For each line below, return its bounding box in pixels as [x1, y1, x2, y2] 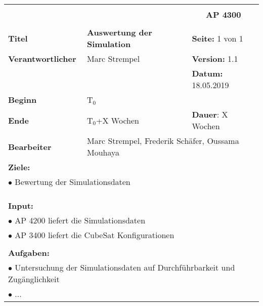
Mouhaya [87, 146, 120, 158]
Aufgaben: [8, 247, 50, 258]
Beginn [8, 94, 37, 105]
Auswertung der [87, 26, 152, 38]
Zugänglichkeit [8, 273, 60, 285]
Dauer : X [192, 108, 228, 120]
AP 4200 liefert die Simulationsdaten [15, 214, 146, 226]
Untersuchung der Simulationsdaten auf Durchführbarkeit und [15, 261, 235, 273]
